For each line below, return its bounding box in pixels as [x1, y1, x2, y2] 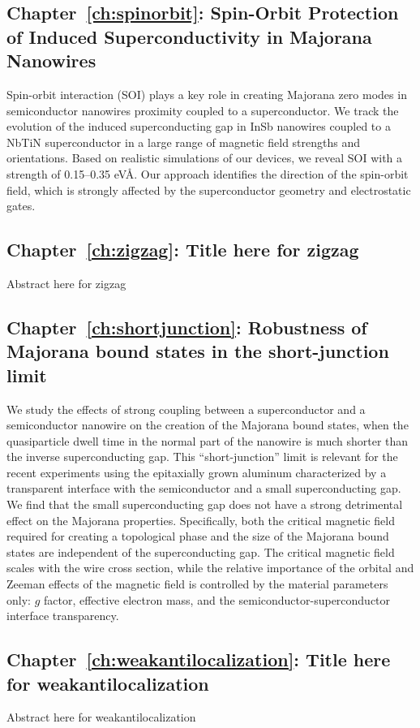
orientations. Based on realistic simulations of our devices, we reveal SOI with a [6, 149, 403, 166]
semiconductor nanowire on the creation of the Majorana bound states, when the [6, 416, 409, 433]
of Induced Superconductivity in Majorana [6, 24, 372, 49]
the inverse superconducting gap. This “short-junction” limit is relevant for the [6, 448, 398, 465]
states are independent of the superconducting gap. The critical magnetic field [6, 543, 395, 560]
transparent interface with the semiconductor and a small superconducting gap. [6, 480, 401, 497]
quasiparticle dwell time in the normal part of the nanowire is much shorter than [6, 432, 409, 449]
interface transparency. [6, 607, 119, 624]
